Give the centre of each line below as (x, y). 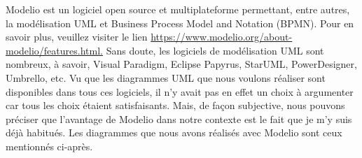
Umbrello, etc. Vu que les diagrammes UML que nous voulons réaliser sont (166, 77)
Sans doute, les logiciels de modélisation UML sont (215, 50)
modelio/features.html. (54, 50)
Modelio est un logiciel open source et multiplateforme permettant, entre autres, (178, 9)
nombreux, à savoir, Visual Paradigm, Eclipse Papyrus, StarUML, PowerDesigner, (181, 64)
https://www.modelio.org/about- (222, 37)
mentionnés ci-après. (49, 146)
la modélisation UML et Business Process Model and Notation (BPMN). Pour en (180, 23)
